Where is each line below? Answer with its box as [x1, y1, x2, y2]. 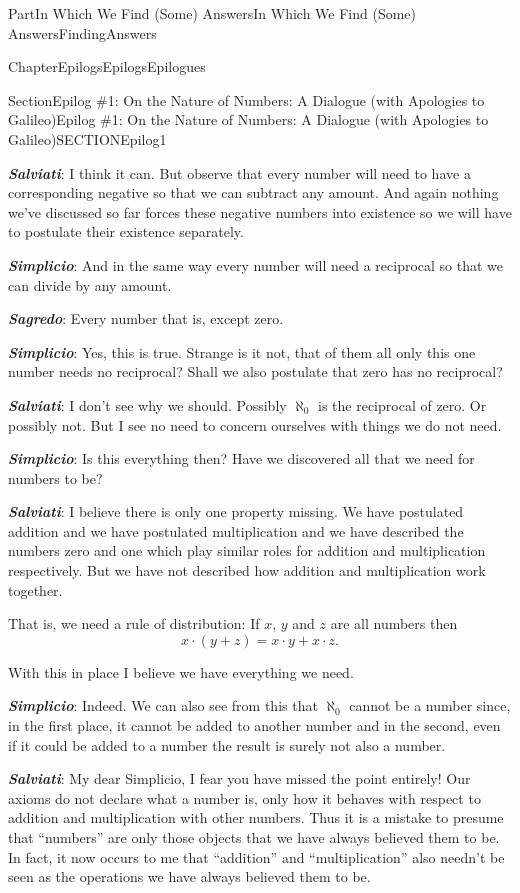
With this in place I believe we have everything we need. [8, 661, 354, 682]
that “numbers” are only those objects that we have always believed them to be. [8, 827, 500, 847]
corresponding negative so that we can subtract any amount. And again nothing [8, 182, 499, 203]
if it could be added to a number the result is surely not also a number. [8, 734, 446, 755]
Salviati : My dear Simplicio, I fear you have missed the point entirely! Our [8, 768, 471, 789]
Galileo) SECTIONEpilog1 [8, 128, 167, 149]
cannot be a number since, [349, 695, 511, 716]
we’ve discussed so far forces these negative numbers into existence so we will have [8, 201, 512, 222]
